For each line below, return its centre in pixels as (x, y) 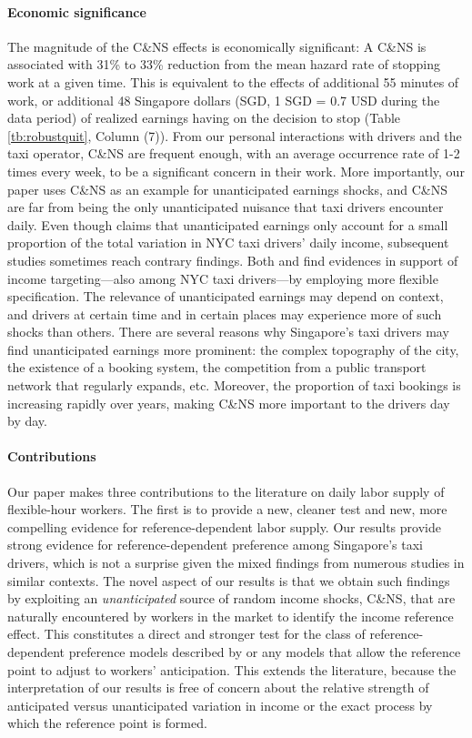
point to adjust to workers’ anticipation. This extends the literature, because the (232, 669)
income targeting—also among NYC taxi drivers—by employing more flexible (223, 278)
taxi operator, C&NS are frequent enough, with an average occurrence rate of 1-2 (234, 153)
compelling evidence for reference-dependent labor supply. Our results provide (224, 526)
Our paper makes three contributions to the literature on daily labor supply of (226, 491)
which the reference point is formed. (107, 723)
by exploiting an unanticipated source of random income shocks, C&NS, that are (231, 598)
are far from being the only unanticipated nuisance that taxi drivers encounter (226, 207)
